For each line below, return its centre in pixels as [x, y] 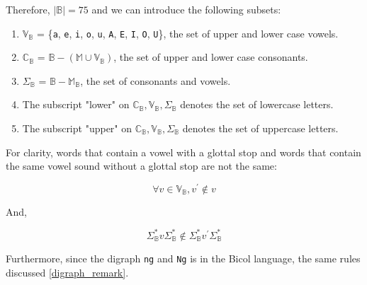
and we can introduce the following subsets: [186, 9]
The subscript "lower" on [76, 104]
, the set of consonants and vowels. [156, 80]
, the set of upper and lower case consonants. [211, 57]
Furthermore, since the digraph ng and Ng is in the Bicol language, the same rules [183, 258]
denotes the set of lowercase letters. [257, 104]
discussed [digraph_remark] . [67, 272]
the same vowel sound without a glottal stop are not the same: [141, 166]
